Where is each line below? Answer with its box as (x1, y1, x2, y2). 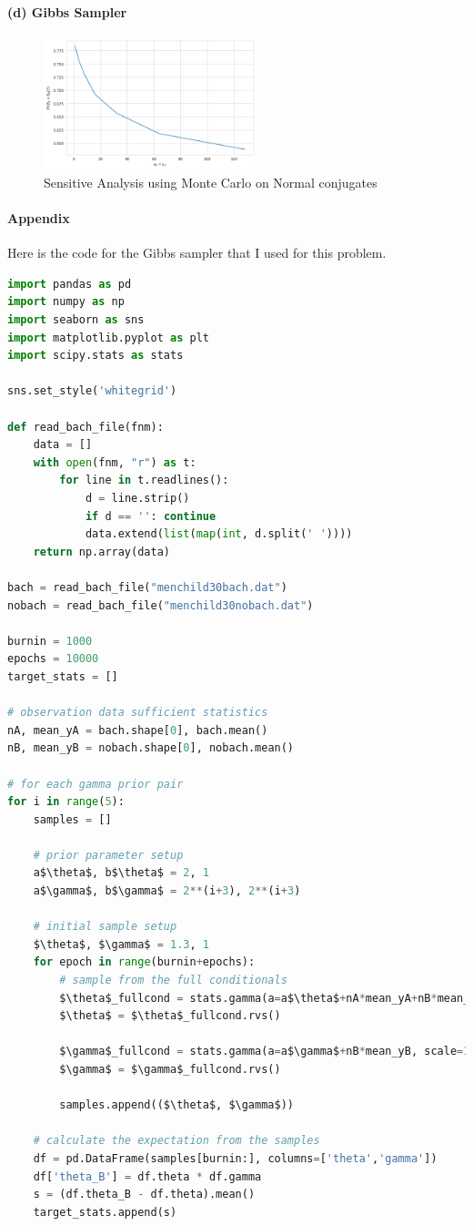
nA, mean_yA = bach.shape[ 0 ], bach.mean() (7, 723, 268, 737)
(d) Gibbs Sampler (7, 2, 127, 21)
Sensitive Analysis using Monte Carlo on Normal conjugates (44, 172, 377, 191)
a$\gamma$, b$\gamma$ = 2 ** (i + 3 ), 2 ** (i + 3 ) (33, 884, 301, 898)
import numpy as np (7, 295, 125, 309)
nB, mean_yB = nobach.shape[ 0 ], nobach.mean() (7, 741, 295, 755)
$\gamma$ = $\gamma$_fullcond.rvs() (59, 1063, 281, 1076)
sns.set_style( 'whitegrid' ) (7, 384, 177, 398)
